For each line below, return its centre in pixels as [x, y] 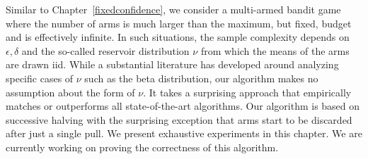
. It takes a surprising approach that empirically [247, 92]
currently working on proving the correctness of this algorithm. [142, 147]
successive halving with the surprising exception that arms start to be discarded [179, 119]
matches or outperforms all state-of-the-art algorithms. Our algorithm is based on [183, 106]
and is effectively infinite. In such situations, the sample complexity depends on [178, 37]
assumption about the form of [70, 92]
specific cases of [40, 78]
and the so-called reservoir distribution [105, 50]
